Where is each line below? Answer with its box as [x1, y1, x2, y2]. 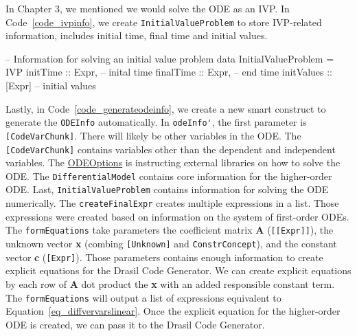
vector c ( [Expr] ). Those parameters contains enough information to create [5, 249, 323, 264]
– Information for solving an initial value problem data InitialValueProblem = [5, 51, 334, 65]
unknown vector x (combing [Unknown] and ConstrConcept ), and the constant [5, 236, 337, 250]
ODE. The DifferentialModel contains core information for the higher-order [5, 168, 332, 183]
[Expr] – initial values [5, 78, 96, 93]
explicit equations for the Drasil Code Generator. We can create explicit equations [5, 263, 352, 278]
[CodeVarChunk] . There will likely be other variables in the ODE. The [5, 128, 301, 142]
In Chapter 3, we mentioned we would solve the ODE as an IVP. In [5, 1, 290, 15]
